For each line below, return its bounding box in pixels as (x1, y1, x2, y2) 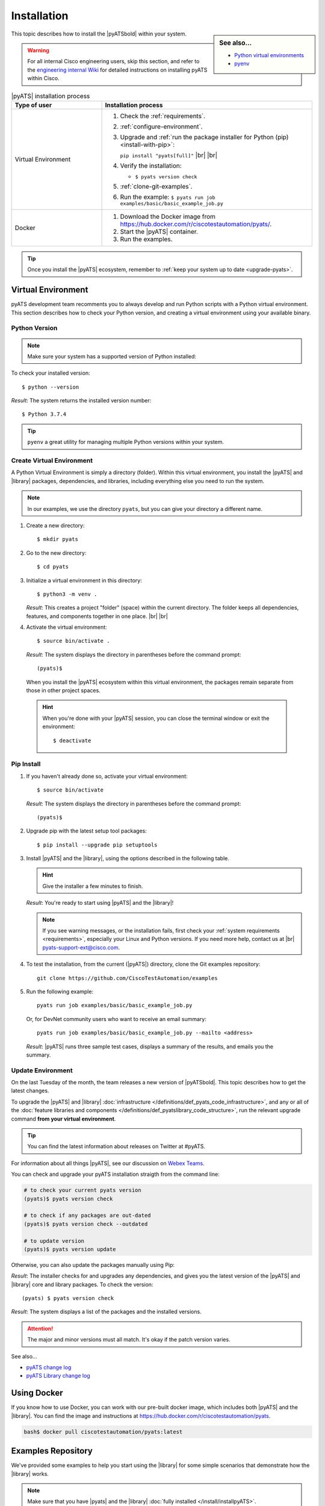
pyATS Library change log (26, 1372, 90, 1379)
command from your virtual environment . (11, 1115, 116, 1122)
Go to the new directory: (26, 549, 87, 557)
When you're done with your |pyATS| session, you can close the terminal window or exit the (42, 714, 270, 722)
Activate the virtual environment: (26, 623, 108, 631)
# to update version (23, 1237, 84, 1244)
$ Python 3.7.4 (22, 411, 67, 418)
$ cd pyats (37, 563, 69, 570)
